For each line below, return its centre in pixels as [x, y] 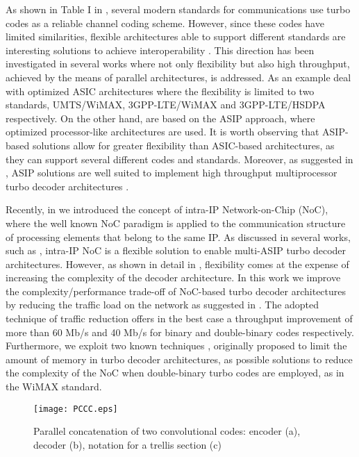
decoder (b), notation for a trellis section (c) [127, 444]
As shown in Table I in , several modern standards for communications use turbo [178, 9]
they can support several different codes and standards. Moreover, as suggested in [179, 159]
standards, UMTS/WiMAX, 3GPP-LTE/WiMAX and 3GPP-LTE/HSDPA [166, 105]
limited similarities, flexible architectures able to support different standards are [176, 36]
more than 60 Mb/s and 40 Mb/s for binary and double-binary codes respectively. [180, 332]
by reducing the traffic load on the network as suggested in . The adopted [162, 305]
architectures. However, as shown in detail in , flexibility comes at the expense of [177, 264]
